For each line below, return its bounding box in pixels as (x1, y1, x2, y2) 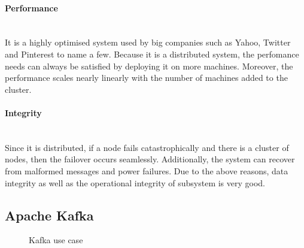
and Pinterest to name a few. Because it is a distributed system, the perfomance (5, 47, 299, 60)
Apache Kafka (5, 205, 94, 224)
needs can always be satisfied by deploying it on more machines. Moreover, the (5, 59, 293, 72)
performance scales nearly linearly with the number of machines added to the (5, 71, 288, 84)
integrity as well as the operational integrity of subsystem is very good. (5, 176, 265, 189)
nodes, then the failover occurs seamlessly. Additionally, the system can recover (5, 153, 295, 165)
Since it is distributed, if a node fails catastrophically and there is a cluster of (5, 141, 289, 153)
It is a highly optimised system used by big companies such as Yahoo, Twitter (5, 36, 291, 49)
